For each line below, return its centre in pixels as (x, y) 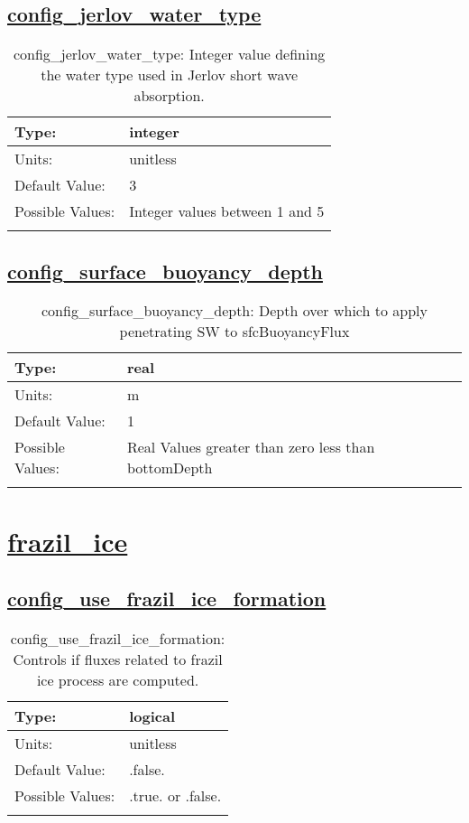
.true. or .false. (175, 795)
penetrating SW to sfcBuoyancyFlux (234, 332)
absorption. (169, 96)
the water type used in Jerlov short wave (170, 75)
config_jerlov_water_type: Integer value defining (169, 54)
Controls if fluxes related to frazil (118, 659)
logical (152, 715)
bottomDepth (170, 468)
